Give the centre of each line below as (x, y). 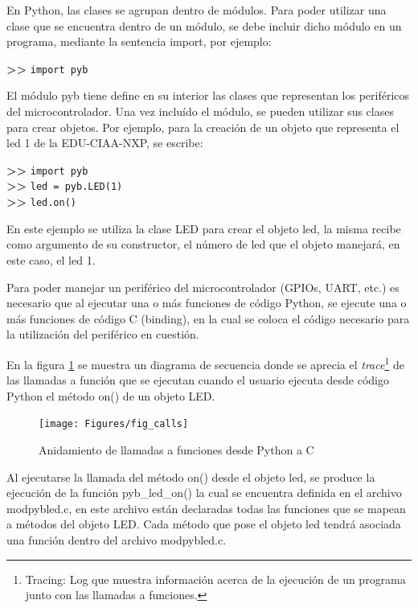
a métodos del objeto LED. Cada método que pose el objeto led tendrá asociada (204, 524)
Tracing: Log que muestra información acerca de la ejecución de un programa (215, 579)
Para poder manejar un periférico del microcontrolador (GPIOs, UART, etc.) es (203, 287)
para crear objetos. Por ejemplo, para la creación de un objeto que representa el (203, 127)
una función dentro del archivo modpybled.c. (117, 540)
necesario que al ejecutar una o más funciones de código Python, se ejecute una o (207, 303)
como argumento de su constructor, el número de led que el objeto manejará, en (203, 244)
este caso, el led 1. (51, 259)
